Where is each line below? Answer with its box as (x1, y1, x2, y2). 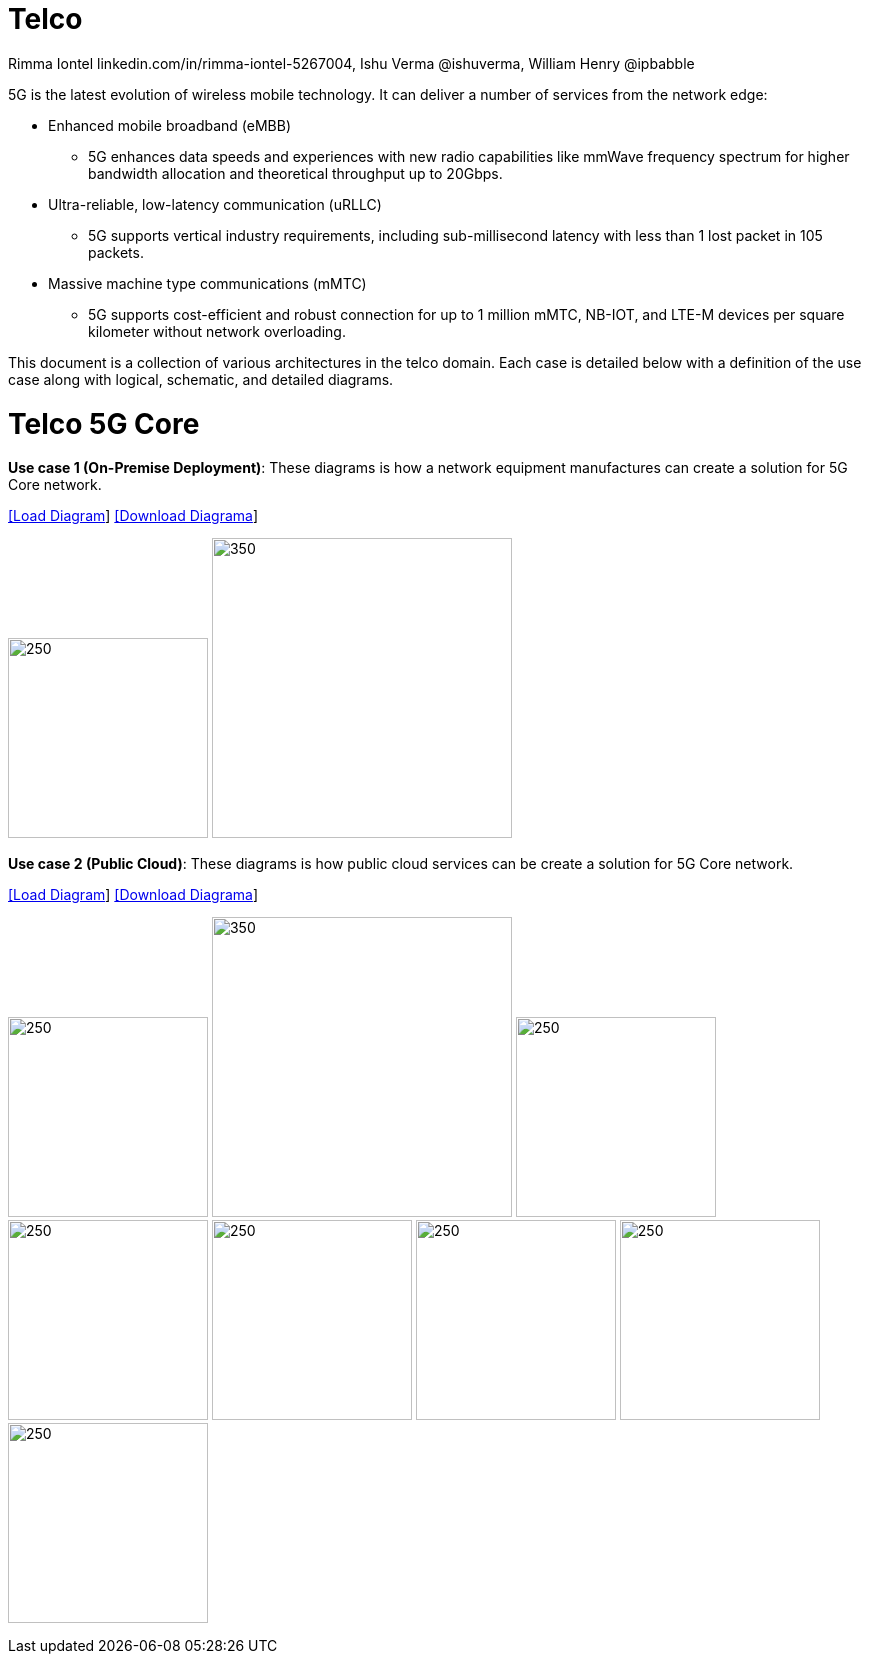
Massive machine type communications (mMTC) (48, 274, 367, 292)
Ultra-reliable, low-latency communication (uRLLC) (48, 195, 382, 213)
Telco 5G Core (8, 406, 200, 441)
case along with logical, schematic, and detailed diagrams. (8, 370, 394, 388)
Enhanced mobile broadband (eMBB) (48, 116, 291, 134)
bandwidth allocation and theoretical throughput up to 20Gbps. (88, 164, 503, 182)
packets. (88, 243, 144, 261)
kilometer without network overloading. (88, 322, 346, 340)
